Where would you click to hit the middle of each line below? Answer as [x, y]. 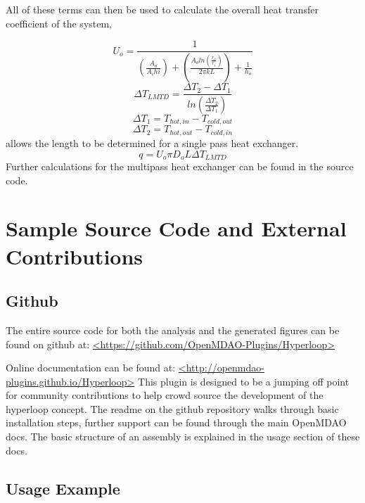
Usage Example [63, 488]
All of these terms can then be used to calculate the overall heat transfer [162, 9]
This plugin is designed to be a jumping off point [244, 381]
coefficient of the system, [59, 23]
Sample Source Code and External [176, 228]
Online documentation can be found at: [91, 368]
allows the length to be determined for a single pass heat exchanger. [152, 142]
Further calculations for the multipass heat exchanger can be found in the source [180, 166]
